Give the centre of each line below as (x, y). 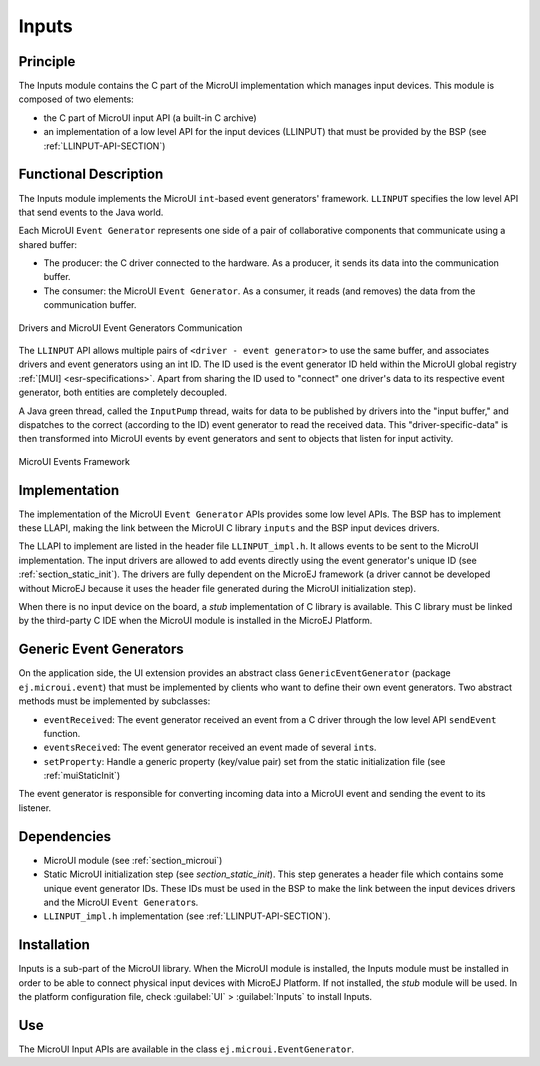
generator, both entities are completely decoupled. (122, 392)
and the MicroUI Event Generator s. (121, 902)
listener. (35, 807)
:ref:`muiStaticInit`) (81, 776)
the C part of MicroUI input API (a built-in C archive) (150, 117)
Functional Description (91, 174)
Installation (54, 945)
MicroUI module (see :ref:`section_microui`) (133, 860)
